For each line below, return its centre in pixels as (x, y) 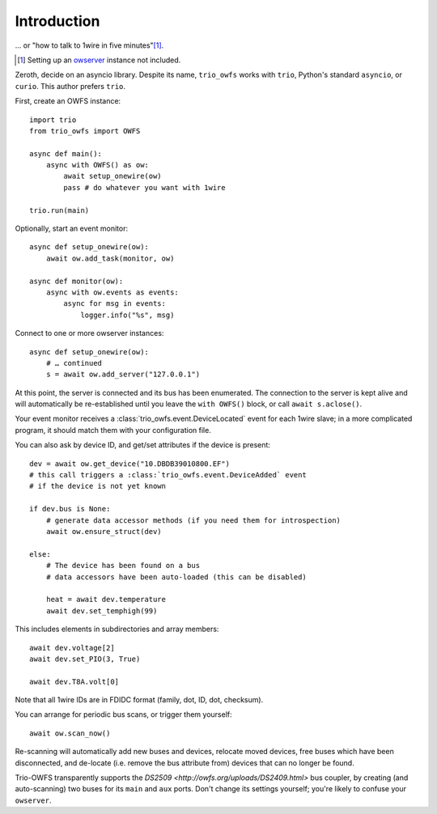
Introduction (57, 21)
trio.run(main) (59, 210)
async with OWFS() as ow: (98, 165)
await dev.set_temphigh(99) (102, 610)
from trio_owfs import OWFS (85, 131)
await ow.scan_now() (70, 733)
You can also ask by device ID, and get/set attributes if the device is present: (143, 445)
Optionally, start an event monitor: (72, 229)
